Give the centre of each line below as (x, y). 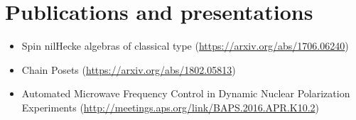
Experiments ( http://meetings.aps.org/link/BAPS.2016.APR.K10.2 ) (171, 107)
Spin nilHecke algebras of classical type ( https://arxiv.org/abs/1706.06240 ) (185, 46)
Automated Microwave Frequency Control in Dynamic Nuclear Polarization (186, 93)
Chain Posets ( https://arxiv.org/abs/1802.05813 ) (129, 69)
